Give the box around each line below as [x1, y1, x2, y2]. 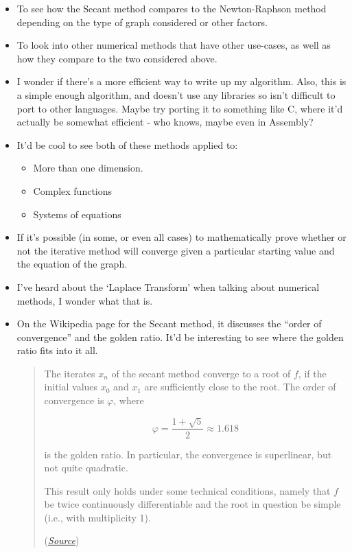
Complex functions [33, 183, 113, 198]
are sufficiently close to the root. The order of [144, 379, 336, 394]
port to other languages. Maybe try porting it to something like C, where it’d [16, 101, 343, 115]
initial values [44, 379, 98, 394]
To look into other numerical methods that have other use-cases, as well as [16, 38, 331, 52]
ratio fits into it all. [16, 343, 98, 357]
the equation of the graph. [16, 257, 128, 271]
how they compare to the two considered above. [16, 51, 218, 65]
